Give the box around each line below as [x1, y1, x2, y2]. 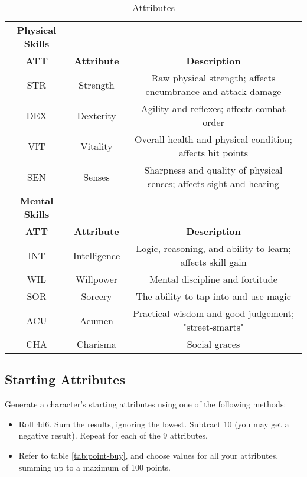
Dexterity [77, 108, 116, 122]
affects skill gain [180, 255, 247, 269]
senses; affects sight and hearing [148, 177, 279, 190]
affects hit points [178, 146, 249, 159]
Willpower [75, 272, 118, 286]
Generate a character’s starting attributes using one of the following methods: [5, 398, 286, 410]
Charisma [77, 337, 116, 351]
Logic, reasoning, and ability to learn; [136, 241, 291, 255]
